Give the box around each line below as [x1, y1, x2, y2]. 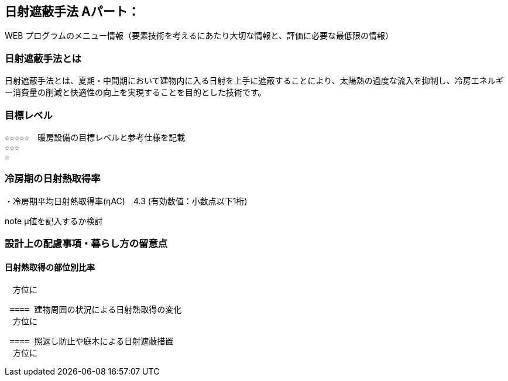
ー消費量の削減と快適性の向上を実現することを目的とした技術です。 [5, 87, 266, 98]
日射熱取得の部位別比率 [5, 262, 95, 272]
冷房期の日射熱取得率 [5, 173, 101, 185]
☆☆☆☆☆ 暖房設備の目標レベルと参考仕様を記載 [5, 132, 186, 142]
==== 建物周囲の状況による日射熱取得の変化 [9, 305, 182, 315]
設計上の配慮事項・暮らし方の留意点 [5, 238, 168, 250]
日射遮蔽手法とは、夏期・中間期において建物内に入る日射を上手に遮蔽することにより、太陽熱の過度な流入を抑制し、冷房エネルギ [5, 75, 504, 86]
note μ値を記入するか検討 [5, 215, 103, 226]
